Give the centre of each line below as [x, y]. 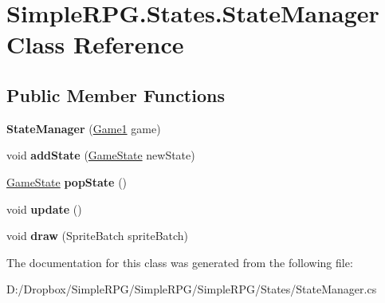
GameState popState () [67, 181]
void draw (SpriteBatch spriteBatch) [98, 236]
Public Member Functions [116, 94]
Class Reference [95, 44]
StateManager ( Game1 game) [84, 128]
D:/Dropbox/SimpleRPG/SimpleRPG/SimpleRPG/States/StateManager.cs [192, 289]
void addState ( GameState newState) [101, 155]
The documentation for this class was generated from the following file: [180, 262]
